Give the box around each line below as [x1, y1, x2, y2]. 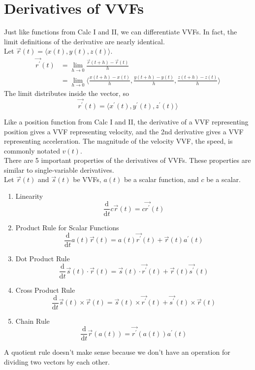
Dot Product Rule [15, 253, 70, 264]
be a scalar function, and [124, 174, 199, 185]
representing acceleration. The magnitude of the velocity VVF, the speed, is [4, 136, 233, 146]
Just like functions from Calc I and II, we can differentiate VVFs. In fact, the [4, 27, 237, 37]
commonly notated [4, 145, 60, 155]
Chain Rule [15, 316, 50, 326]
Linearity [15, 191, 43, 201]
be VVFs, [73, 174, 101, 185]
